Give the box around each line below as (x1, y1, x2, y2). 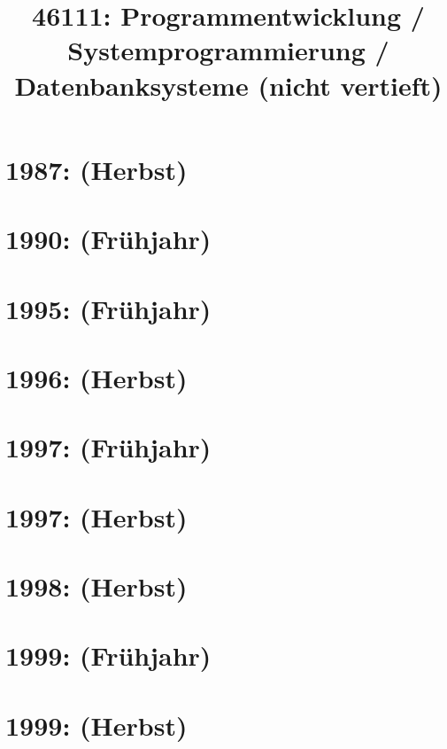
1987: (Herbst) (5, 151, 188, 187)
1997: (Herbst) (5, 498, 188, 534)
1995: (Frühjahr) (5, 290, 212, 326)
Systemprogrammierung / (67, 32, 389, 68)
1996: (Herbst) (5, 359, 188, 395)
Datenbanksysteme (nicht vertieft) (14, 66, 443, 103)
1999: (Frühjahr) (5, 637, 212, 674)
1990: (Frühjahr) (5, 221, 212, 257)
